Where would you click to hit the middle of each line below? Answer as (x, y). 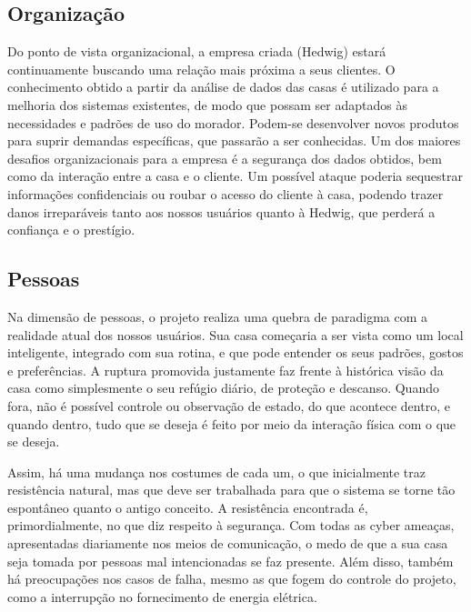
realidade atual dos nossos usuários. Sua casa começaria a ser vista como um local (235, 334)
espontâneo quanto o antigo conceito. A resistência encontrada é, (188, 507)
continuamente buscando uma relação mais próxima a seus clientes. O (201, 69)
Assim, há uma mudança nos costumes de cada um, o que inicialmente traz (217, 472)
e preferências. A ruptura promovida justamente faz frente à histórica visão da (225, 370)
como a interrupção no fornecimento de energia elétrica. (162, 596)
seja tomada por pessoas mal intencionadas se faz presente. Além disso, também (230, 561)
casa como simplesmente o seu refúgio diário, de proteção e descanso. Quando (223, 388)
